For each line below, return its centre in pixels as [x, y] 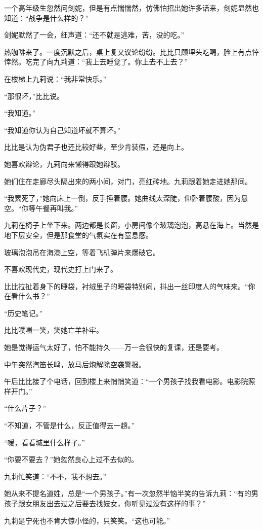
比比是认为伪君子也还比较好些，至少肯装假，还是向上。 [96, 147]
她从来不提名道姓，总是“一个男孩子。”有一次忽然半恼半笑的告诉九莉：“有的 [128, 493]
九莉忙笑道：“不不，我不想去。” [55, 476]
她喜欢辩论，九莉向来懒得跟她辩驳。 [64, 164]
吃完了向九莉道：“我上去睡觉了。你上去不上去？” [106, 62]
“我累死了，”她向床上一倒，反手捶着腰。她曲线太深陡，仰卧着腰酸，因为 [123, 198]
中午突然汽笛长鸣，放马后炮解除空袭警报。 [75, 364]
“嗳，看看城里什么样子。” [45, 442]
